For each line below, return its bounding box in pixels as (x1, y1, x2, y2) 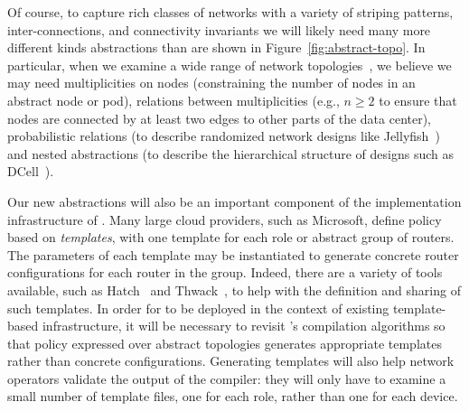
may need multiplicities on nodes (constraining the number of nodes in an (7, 73, 416, 92)
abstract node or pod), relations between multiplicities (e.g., (7, 90, 340, 109)
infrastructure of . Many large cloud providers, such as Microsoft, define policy (7, 210, 442, 229)
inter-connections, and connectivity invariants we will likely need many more (7, 20, 431, 39)
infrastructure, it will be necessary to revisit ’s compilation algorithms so (42, 316, 446, 335)
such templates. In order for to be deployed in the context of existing (7, 298, 389, 317)
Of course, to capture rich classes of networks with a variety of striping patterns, (7, 3, 454, 21)
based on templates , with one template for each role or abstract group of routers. (7, 228, 455, 247)
